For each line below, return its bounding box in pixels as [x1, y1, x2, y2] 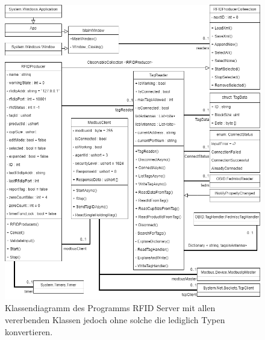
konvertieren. [5, 325, 53, 338]
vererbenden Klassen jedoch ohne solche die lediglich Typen [5, 314, 225, 326]
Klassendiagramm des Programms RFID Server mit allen [5, 301, 216, 314]
